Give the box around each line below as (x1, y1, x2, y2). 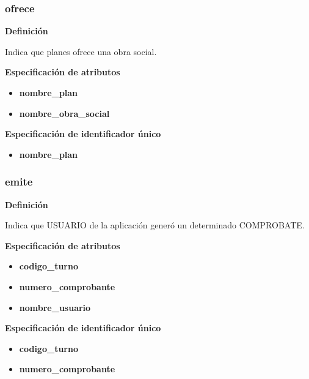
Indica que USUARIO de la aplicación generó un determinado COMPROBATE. (5, 219, 305, 231)
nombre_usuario (19, 301, 91, 313)
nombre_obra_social (19, 107, 110, 119)
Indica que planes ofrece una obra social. (5, 45, 157, 58)
